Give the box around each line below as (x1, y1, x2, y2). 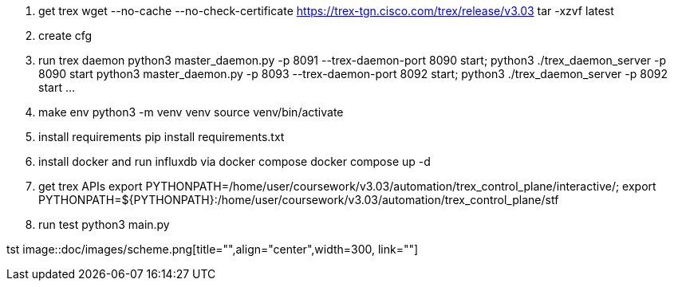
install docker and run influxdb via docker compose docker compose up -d (38, 155, 431, 168)
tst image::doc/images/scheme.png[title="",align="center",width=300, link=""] (6, 242, 419, 256)
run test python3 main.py (38, 218, 170, 231)
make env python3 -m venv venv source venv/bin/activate (38, 105, 344, 119)
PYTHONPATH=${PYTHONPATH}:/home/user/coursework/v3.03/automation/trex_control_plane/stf (38, 193, 559, 206)
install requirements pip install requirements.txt (38, 130, 285, 143)
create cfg (38, 29, 93, 42)
